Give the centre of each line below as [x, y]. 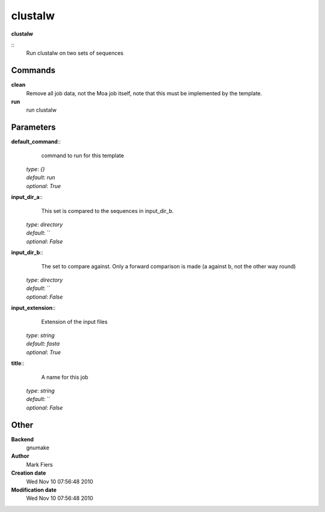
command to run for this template [83, 155]
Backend [23, 439]
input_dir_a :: [27, 197]
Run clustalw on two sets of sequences [75, 53]
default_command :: [36, 142]
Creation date [29, 473]
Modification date [34, 490]
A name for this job [65, 377]
